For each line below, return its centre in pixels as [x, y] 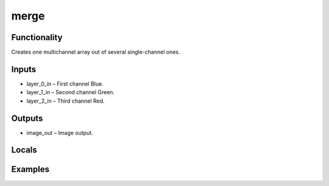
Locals [24, 150]
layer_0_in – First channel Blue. [65, 84]
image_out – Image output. [60, 133]
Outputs [27, 118]
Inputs [24, 69]
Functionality [37, 37]
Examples [30, 169]
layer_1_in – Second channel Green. [71, 92]
